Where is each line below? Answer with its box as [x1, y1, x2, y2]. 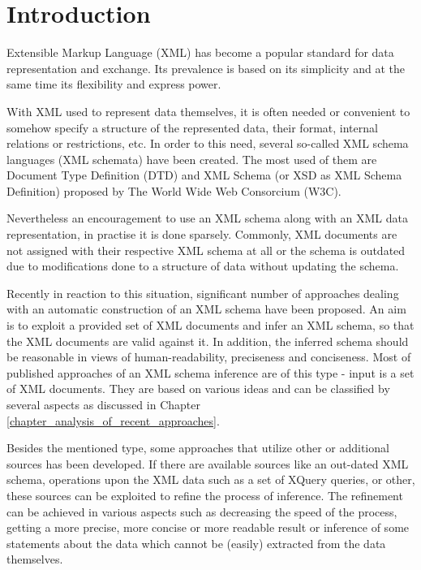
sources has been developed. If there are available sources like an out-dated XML [6, 455, 409, 472]
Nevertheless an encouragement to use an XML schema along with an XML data [6, 209, 408, 227]
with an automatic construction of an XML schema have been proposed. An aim [6, 300, 406, 317]
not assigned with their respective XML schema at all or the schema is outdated [6, 241, 406, 258]
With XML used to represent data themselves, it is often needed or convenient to [6, 102, 410, 119]
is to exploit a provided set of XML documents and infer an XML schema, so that [6, 317, 415, 334]
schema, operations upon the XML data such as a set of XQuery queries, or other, [6, 471, 415, 488]
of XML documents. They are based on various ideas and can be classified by [6, 380, 390, 397]
